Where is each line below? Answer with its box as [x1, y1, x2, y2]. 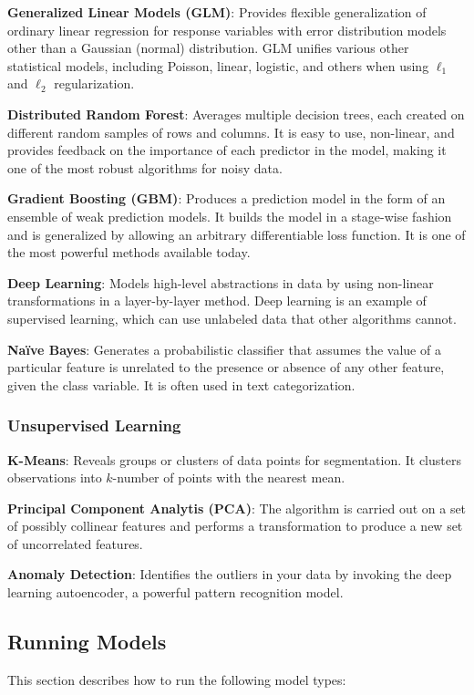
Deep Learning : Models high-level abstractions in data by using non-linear [7, 273, 434, 292]
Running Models [7, 628, 167, 656]
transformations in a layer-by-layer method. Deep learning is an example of [7, 291, 427, 310]
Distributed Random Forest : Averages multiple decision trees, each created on [7, 104, 465, 123]
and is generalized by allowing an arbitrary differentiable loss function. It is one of [7, 224, 466, 244]
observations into [7, 468, 102, 487]
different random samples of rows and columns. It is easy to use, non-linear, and [7, 122, 455, 141]
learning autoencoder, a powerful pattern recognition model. [7, 583, 344, 602]
